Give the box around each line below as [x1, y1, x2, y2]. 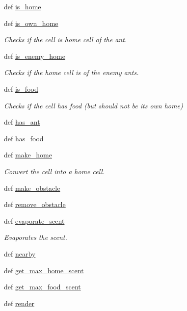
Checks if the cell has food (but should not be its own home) [4, 100, 183, 110]
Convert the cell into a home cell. [4, 166, 105, 176]
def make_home [4, 150, 52, 160]
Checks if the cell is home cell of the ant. [4, 34, 127, 45]
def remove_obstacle [4, 199, 66, 209]
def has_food [4, 133, 44, 143]
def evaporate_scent [4, 215, 65, 226]
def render [4, 298, 34, 308]
